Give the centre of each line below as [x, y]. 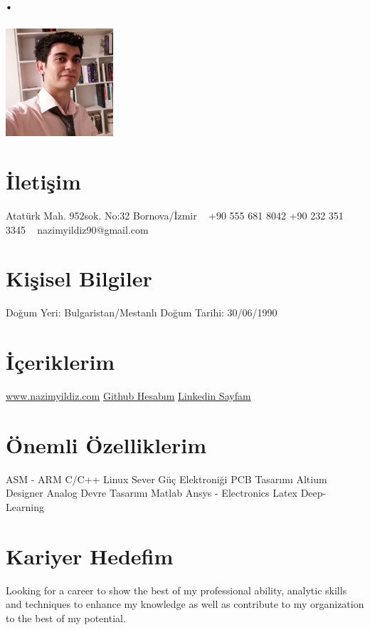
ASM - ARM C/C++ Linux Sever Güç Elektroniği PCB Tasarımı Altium [166, 479]
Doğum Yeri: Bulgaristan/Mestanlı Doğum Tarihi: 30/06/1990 [142, 313]
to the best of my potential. [66, 618]
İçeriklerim [60, 362]
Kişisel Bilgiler [79, 278]
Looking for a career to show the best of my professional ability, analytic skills [176, 590]
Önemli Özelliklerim [106, 444]
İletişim [43, 181]
